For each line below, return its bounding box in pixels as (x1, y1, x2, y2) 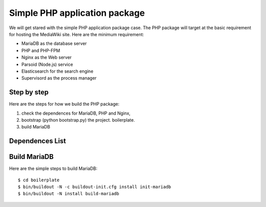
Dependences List (9, 137, 66, 145)
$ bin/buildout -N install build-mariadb (18, 191, 119, 197)
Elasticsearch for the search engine (21, 68, 94, 74)
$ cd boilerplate (18, 177, 60, 183)
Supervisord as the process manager (21, 75, 97, 81)
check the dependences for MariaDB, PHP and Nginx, (21, 110, 131, 116)
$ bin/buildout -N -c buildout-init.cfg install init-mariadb (18, 184, 171, 190)
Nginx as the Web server (21, 54, 72, 60)
